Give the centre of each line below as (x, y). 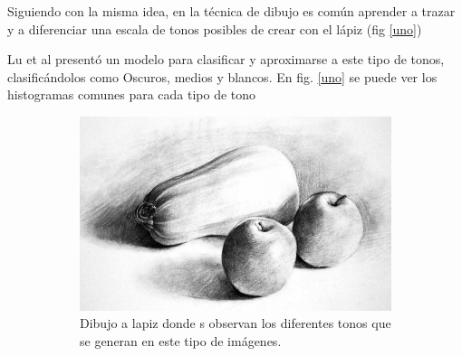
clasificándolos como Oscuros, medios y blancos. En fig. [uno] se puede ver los (222, 76)
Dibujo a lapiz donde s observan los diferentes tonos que (236, 323)
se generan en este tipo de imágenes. (181, 341)
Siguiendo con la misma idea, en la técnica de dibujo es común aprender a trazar (231, 11)
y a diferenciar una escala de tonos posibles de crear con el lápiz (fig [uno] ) (215, 28)
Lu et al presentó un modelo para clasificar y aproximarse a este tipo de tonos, (226, 59)
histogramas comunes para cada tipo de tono (132, 94)
